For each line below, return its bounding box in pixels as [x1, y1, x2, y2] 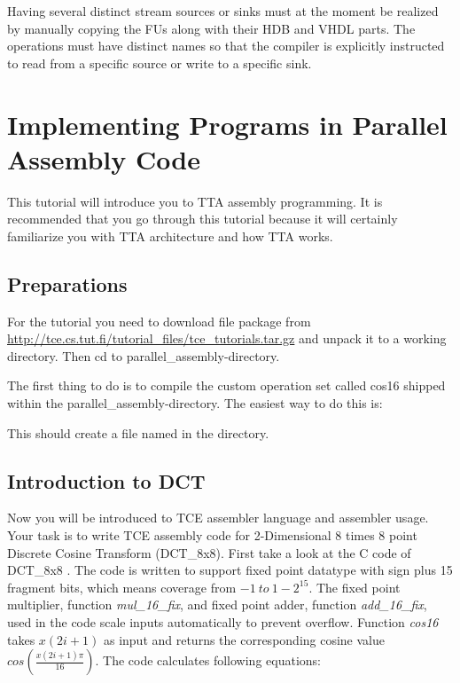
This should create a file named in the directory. [7, 423, 269, 442]
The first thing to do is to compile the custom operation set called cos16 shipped [7, 376, 446, 395]
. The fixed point [308, 577, 401, 596]
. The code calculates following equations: [95, 651, 321, 670]
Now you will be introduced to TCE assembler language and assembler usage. [7, 508, 429, 527]
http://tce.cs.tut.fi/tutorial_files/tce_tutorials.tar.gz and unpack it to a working [7, 329, 447, 348]
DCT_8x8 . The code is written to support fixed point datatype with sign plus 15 [7, 561, 453, 579]
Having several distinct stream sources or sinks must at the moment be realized [7, 2, 439, 20]
